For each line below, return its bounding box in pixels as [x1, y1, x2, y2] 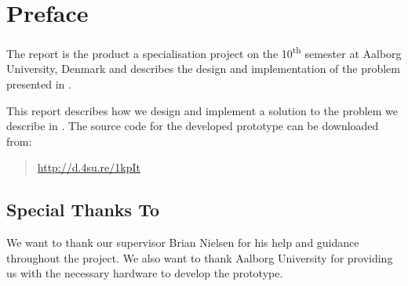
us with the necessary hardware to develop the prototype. [6, 265, 283, 281]
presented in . [6, 75, 71, 92]
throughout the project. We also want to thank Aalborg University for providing [6, 249, 393, 266]
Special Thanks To [6, 197, 160, 222]
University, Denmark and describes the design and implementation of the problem [6, 60, 400, 77]
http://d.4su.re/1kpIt [37, 159, 141, 176]
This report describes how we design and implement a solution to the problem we [6, 102, 399, 118]
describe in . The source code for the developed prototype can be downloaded [6, 118, 379, 134]
